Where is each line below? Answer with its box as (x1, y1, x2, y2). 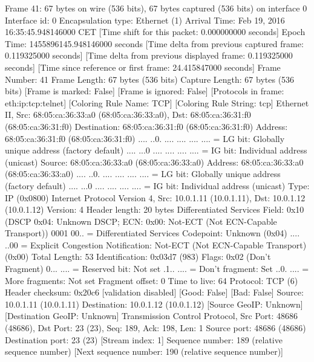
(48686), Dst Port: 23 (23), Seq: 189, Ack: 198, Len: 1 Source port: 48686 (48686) (5, 322, 306, 334)
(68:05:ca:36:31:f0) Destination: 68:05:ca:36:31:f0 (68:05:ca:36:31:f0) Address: (5, 120, 288, 132)
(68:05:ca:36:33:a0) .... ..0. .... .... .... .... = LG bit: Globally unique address (5, 167, 281, 180)
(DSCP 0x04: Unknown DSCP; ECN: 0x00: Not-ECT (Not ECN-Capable (5, 215, 277, 227)
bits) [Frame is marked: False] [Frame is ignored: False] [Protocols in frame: (5, 85, 284, 97)
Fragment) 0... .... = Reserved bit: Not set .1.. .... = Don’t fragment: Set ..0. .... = (5, 262, 309, 275)
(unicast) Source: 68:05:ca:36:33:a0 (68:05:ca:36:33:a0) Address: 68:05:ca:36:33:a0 (5, 155, 304, 168)
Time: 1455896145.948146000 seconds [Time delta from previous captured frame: (5, 37, 304, 50)
